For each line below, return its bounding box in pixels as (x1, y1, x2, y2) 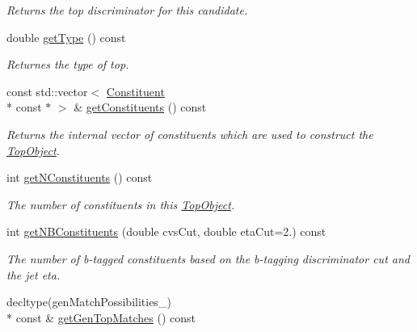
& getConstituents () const (74, 99, 207, 116)
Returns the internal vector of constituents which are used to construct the (6, 125, 373, 142)
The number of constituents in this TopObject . (6, 195, 235, 212)
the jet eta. (6, 266, 61, 283)
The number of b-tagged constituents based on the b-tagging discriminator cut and (6, 250, 410, 267)
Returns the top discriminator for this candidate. (6, 2, 248, 18)
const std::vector (6, 82, 88, 99)
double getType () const (6, 28, 126, 45)
